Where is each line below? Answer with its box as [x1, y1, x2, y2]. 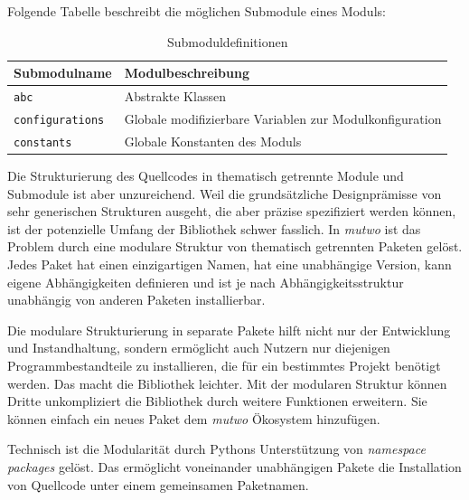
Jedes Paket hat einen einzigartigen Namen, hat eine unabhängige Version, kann [7, 254, 452, 273]
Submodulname [14, 63, 112, 82]
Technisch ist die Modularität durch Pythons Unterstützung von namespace [7, 439, 426, 458]
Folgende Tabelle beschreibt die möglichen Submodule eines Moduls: [7, 2, 386, 20]
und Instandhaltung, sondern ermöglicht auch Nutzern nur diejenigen [7, 338, 390, 357]
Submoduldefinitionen [167, 32, 288, 51]
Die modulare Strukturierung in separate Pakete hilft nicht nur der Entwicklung [7, 320, 451, 339]
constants [14, 136, 72, 149]
